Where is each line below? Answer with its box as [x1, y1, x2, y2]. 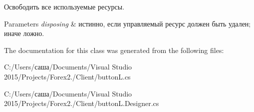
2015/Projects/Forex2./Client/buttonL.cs [4, 71, 131, 81]
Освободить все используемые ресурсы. [4, 1, 125, 11]
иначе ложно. [4, 28, 44, 38]
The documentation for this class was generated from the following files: [4, 44, 224, 55]
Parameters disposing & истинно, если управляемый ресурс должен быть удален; [4, 18, 251, 28]
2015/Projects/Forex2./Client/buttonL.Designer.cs [4, 98, 159, 108]
